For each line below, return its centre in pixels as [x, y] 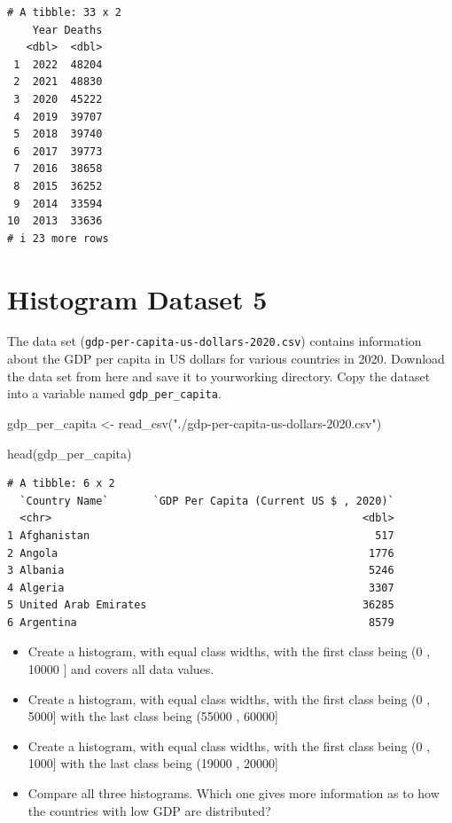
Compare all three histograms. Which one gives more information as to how [234, 793]
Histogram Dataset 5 [137, 298]
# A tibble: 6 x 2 [61, 484]
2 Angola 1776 [201, 553]
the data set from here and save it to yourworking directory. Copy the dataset [219, 376]
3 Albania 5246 [201, 571]
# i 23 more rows [58, 238]
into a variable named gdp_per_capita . [114, 393]
